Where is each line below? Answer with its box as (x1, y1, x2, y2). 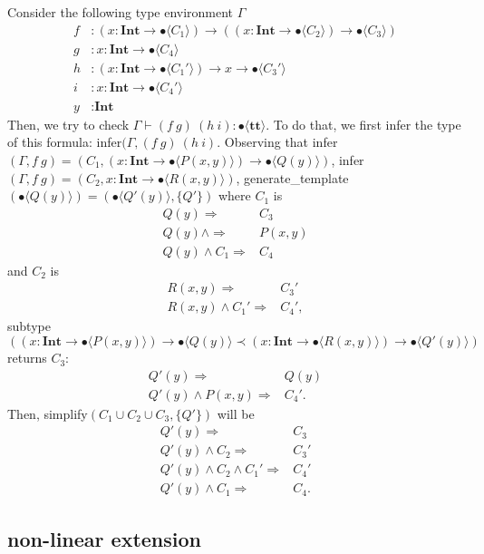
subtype (7, 316, 51, 335)
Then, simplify (7, 403, 88, 423)
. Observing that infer (217, 132, 338, 151)
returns (7, 348, 47, 367)
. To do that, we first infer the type (266, 114, 461, 133)
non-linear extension (7, 524, 201, 552)
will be (217, 403, 255, 423)
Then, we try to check (7, 114, 130, 133)
